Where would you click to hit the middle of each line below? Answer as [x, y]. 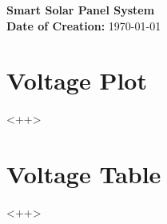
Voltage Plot [77, 80]
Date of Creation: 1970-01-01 [84, 25]
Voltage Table [84, 174]
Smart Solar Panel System [81, 10]
